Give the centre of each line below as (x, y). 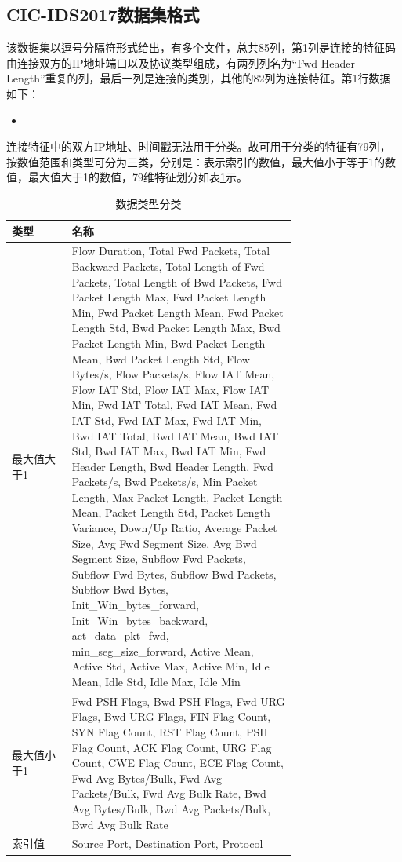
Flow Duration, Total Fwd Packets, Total (171, 251)
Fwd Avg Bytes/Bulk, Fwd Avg (147, 778)
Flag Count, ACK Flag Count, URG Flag (172, 747)
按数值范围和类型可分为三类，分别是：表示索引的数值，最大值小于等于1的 (196, 161)
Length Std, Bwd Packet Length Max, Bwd (176, 328)
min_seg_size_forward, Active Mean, (163, 650)
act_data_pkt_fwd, (120, 636)
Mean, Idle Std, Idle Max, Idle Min (156, 682)
